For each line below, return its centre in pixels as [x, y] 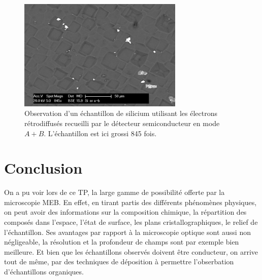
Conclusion [43, 168]
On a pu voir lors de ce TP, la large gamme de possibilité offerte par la [114, 192]
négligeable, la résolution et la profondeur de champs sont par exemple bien [122, 242]
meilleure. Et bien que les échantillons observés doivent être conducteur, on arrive [131, 251]
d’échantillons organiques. [44, 271]
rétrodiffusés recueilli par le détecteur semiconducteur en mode [122, 123]
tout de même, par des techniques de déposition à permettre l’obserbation [119, 262]
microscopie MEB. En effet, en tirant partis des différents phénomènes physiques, [130, 202]
